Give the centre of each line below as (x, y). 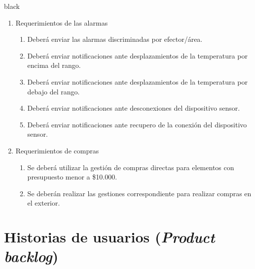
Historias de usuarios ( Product (109, 237)
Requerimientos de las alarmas (62, 22)
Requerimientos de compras (57, 150)
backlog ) (31, 256)
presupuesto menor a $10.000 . (72, 177)
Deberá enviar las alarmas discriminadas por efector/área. (115, 39)
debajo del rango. (54, 91)
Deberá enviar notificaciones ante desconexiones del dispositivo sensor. (134, 108)
